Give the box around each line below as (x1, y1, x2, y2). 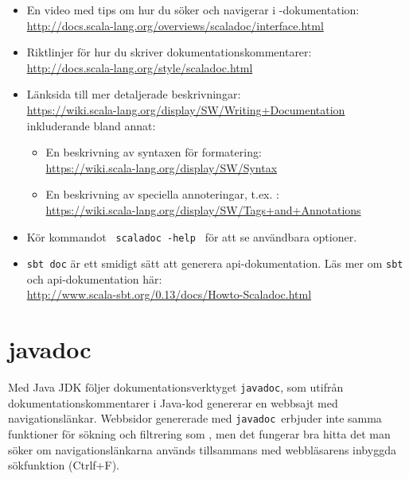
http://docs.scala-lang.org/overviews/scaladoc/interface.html (26, 17, 324, 33)
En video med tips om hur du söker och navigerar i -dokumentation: (26, 2, 360, 17)
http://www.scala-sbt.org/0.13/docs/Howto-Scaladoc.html (26, 286, 312, 303)
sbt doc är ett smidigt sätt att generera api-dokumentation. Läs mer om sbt (26, 255, 403, 272)
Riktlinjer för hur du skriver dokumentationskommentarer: (26, 44, 312, 60)
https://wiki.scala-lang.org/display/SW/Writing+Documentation (26, 101, 345, 118)
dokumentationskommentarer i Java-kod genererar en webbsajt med (8, 394, 338, 411)
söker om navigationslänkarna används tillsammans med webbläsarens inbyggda (8, 441, 396, 458)
